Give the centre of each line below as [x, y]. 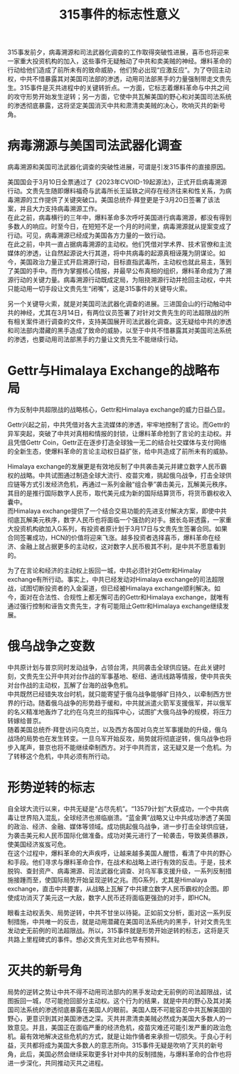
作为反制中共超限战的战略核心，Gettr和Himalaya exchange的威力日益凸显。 [118, 410]
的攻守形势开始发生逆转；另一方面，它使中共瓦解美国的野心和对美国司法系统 [119, 97]
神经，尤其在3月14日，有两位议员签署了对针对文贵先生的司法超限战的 [122, 313]
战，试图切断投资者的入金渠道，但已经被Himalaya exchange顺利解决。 [111, 588]
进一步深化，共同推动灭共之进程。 [57, 1063]
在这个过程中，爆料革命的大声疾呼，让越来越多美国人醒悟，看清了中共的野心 [119, 853]
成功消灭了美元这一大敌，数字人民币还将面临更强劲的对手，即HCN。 [114, 898]
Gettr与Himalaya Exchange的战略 [107, 371]
